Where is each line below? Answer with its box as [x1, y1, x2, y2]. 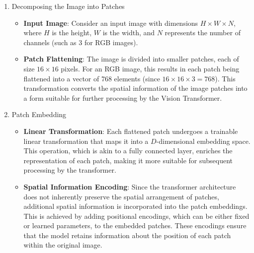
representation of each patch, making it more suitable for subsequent [23, 155, 233, 165]
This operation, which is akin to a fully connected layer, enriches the [23, 145, 233, 156]
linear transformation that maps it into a [23, 135, 149, 146]
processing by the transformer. [23, 165, 116, 175]
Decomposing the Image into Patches [11, 1, 125, 11]
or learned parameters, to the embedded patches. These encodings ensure [23, 220, 247, 231]
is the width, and [102, 27, 155, 38]
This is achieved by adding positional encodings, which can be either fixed [23, 210, 250, 221]
